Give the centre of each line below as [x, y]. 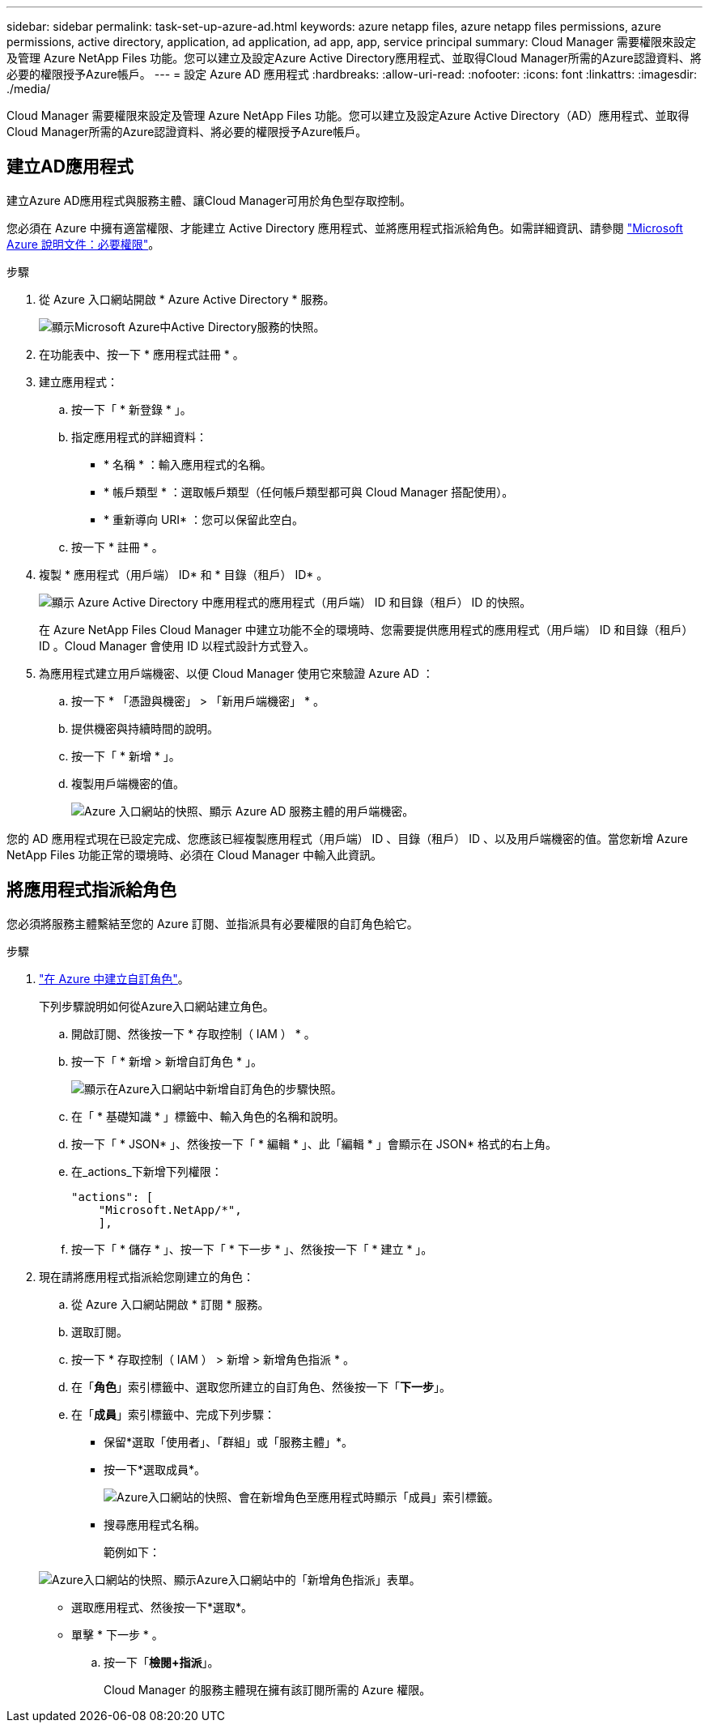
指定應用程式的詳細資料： [139, 437]
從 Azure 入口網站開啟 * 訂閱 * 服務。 [170, 1304]
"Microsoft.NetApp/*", [170, 1209]
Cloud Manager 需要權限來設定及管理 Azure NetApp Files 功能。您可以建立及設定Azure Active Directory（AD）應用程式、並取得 [348, 115]
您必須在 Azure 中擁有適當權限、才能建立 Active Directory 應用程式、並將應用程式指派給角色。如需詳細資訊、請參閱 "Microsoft [345, 228]
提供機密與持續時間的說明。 [145, 728]
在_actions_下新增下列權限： [147, 1171]
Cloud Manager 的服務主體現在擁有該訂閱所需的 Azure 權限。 [267, 1689]
